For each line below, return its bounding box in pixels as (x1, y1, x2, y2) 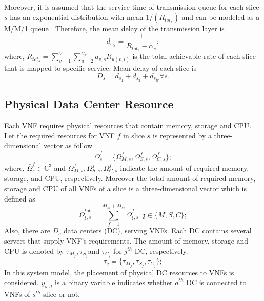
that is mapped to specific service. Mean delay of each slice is (4, 63, 197, 73)
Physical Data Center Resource (4, 96, 174, 112)
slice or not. (43, 289, 80, 299)
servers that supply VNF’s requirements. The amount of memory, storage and (4, 235, 249, 246)
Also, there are (4, 225, 50, 236)
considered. (4, 277, 39, 288)
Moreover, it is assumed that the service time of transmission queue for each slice (4, 2, 259, 12)
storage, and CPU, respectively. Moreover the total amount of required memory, (4, 173, 256, 184)
